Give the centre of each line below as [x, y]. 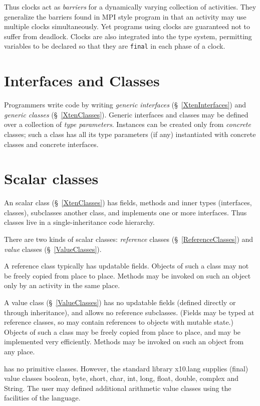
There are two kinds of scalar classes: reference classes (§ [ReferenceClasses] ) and [129, 239]
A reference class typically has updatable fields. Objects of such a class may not [126, 266]
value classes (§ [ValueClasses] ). [53, 249]
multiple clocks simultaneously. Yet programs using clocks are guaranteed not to [127, 26]
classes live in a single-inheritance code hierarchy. [80, 222]
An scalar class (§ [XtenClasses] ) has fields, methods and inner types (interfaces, [128, 202]
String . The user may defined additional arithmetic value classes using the [118, 388]
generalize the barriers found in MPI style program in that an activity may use [125, 16]
